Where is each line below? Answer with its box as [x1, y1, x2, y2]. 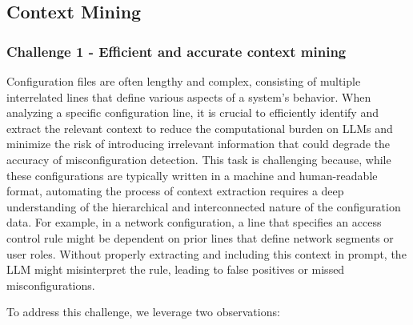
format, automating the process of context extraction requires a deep [6, 183, 344, 199]
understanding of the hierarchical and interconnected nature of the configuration [6, 198, 401, 215]
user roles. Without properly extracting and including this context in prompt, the [6, 245, 407, 262]
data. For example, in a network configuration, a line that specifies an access [6, 214, 382, 231]
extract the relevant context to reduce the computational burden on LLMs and [6, 119, 393, 136]
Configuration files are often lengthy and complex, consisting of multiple [6, 73, 361, 89]
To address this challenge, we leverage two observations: [6, 303, 280, 320]
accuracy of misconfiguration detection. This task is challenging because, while [6, 150, 391, 167]
